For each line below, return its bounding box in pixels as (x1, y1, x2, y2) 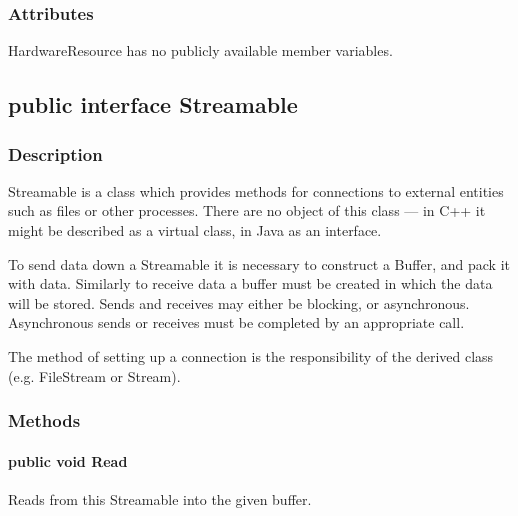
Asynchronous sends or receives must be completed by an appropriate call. (8, 312, 465, 333)
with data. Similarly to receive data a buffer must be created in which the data (8, 273, 493, 294)
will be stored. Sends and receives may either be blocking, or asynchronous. (8, 292, 470, 313)
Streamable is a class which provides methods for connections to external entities (8, 180, 504, 201)
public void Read (8, 450, 128, 471)
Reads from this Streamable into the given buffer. (8, 488, 312, 509)
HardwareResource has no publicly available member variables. (8, 40, 393, 61)
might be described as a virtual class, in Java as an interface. (8, 220, 382, 240)
